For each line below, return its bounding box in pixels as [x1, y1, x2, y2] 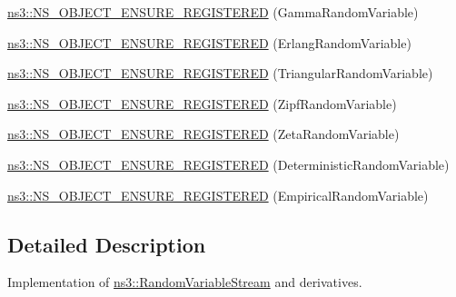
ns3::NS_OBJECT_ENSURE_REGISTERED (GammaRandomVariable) [7, 3, 419, 21]
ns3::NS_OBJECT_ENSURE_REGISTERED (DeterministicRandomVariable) [7, 154, 450, 173]
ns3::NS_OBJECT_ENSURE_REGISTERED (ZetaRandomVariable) [7, 124, 400, 144]
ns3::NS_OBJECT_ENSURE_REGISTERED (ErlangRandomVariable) [7, 33, 411, 52]
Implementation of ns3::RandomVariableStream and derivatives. [7, 272, 362, 292]
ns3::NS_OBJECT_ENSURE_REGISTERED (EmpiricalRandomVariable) [7, 185, 429, 204]
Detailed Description [7, 230, 206, 258]
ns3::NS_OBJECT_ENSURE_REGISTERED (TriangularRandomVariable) [7, 64, 433, 83]
